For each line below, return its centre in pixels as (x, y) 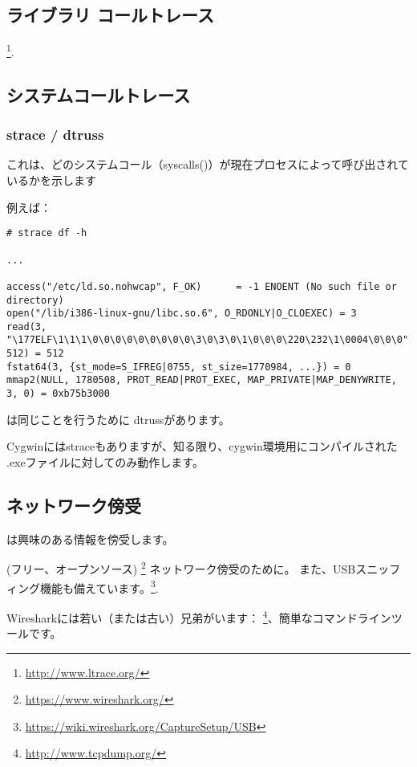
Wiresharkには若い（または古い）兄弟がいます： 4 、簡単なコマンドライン (199, 616)
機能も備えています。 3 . (99, 586)
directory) (35, 300)
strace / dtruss (55, 135)
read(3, (27, 326)
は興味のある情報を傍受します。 (90, 539)
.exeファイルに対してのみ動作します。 (105, 461)
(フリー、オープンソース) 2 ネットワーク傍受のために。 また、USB (181, 567)
